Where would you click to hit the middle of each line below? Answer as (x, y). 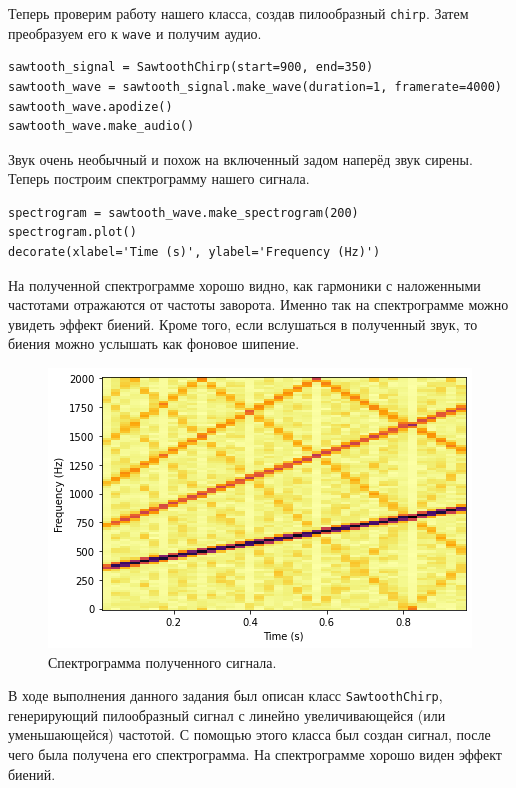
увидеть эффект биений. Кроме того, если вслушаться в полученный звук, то (243, 323)
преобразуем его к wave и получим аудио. (135, 32)
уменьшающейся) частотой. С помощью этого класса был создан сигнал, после (249, 734)
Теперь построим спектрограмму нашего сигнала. (159, 178)
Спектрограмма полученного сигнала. (162, 661)
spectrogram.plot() (72, 232)
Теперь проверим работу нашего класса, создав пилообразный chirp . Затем (238, 13)
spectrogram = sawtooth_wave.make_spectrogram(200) (183, 212)
